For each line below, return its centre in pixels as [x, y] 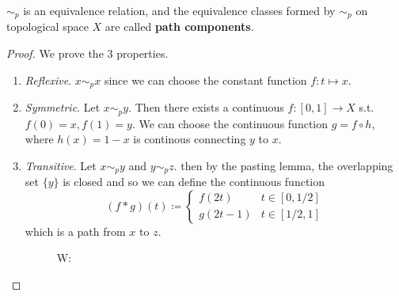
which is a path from [75, 231]
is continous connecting [190, 139]
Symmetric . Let [63, 107]
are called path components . [179, 27]
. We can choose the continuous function [230, 123]
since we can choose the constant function [205, 80]
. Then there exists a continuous [206, 107]
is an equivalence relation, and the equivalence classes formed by [179, 10]
